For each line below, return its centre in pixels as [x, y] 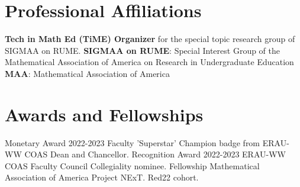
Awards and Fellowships [104, 114]
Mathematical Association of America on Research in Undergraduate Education [149, 62]
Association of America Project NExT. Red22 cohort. [102, 177]
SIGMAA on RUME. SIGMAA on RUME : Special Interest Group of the [143, 50]
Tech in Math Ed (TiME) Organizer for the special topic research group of [150, 39]
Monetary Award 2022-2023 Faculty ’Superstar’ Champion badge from [133, 142]
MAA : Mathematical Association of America [87, 73]
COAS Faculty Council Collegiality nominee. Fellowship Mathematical [132, 165]
